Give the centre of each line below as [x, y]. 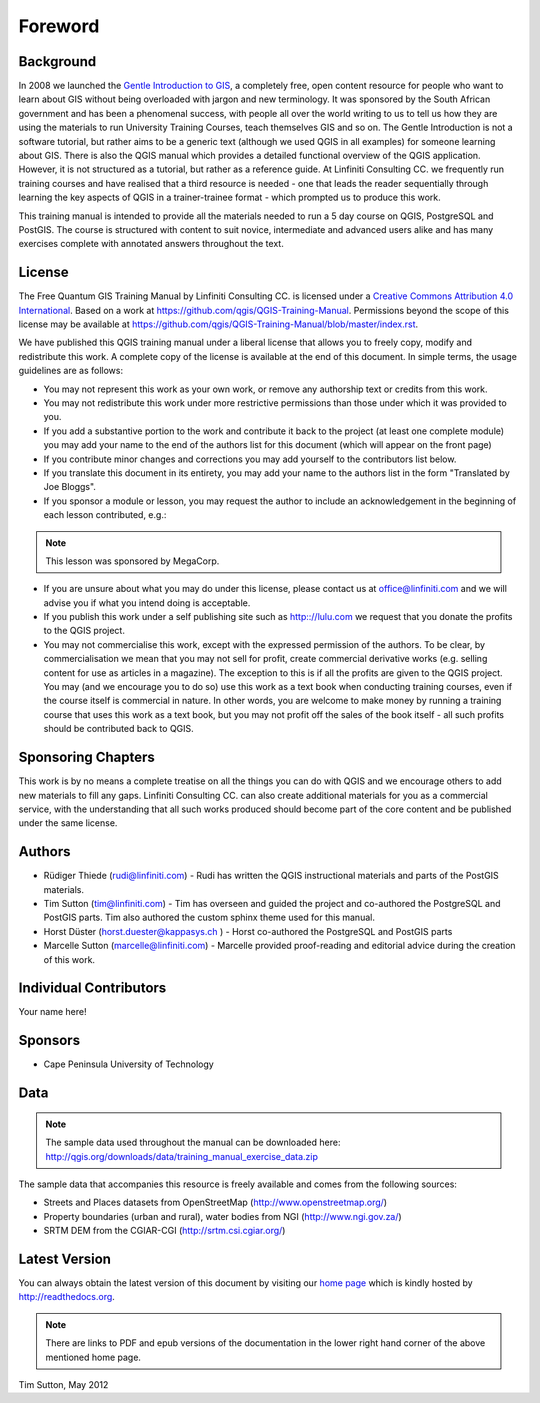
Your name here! [52, 1012]
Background [57, 61]
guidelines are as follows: [71, 371]
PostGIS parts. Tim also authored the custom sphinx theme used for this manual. [209, 917]
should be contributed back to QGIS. [118, 729]
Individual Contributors [92, 988]
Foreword [59, 26]
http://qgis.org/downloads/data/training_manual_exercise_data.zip [182, 1156]
